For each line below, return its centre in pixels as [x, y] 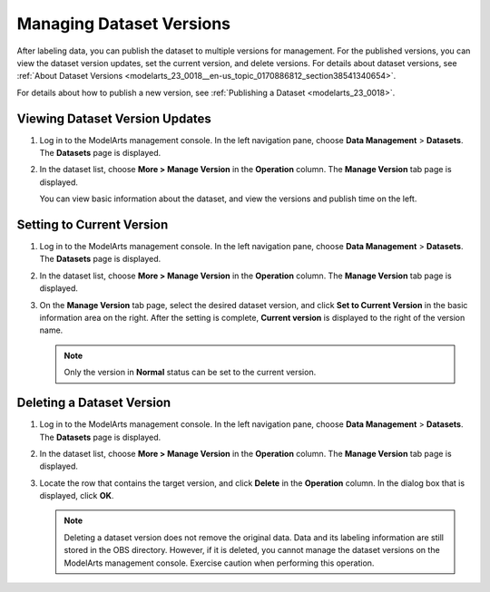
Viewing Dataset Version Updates [114, 118]
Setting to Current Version [93, 225]
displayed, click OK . [77, 496]
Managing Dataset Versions [124, 24]
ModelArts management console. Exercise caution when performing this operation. [219, 563]
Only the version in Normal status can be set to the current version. [190, 373]
